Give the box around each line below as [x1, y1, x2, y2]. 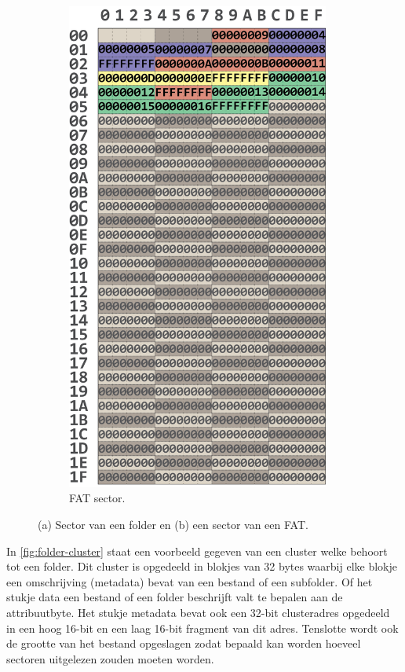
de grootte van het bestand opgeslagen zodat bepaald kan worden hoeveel [6, 635, 361, 652]
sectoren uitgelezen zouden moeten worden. [6, 650, 214, 666]
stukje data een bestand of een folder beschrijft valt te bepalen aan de [6, 589, 343, 605]
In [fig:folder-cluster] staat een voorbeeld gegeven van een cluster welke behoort [6, 542, 388, 559]
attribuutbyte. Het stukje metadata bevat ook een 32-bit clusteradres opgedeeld [6, 604, 390, 620]
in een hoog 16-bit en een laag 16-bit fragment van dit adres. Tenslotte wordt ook [6, 619, 399, 636]
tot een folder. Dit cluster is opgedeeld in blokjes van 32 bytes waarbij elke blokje [6, 558, 397, 575]
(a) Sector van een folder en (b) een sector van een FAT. [38, 516, 308, 532]
